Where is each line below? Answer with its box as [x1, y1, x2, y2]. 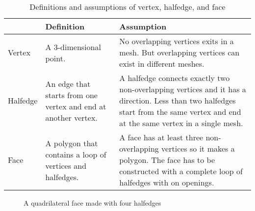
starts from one [45, 89, 98, 101]
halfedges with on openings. [119, 177, 214, 188]
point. [45, 52, 66, 64]
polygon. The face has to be [119, 154, 215, 165]
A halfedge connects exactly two [119, 72, 230, 83]
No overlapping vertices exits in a [119, 35, 234, 47]
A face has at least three [119, 132, 204, 143]
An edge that [45, 78, 91, 89]
